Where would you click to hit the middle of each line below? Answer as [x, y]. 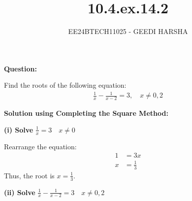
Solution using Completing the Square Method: [86, 113]
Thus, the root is [29, 175]
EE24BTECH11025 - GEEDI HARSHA [128, 31]
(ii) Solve [20, 192]
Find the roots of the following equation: [65, 85]
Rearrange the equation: [40, 146]
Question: [20, 68]
